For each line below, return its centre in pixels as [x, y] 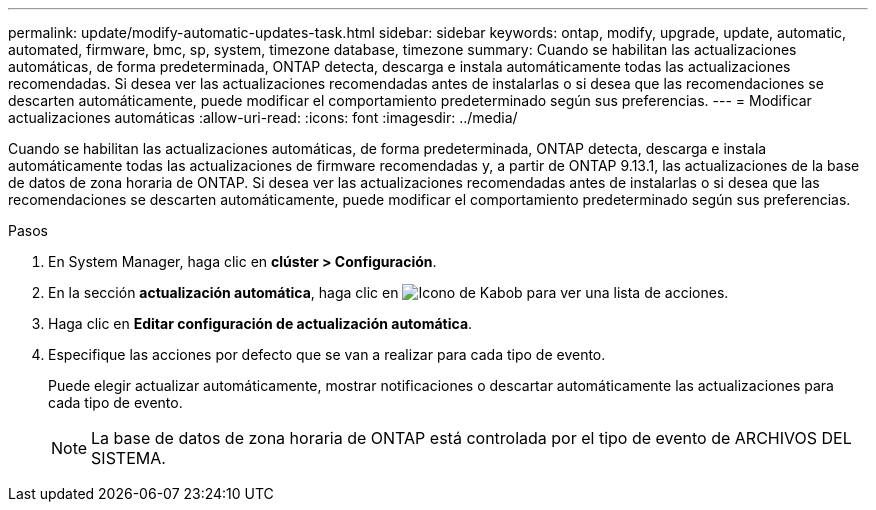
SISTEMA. [128, 458]
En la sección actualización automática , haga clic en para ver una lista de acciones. [388, 292]
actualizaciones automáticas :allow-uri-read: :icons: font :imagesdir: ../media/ [263, 117]
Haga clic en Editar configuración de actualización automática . [260, 323]
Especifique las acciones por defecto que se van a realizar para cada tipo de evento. [327, 354]
